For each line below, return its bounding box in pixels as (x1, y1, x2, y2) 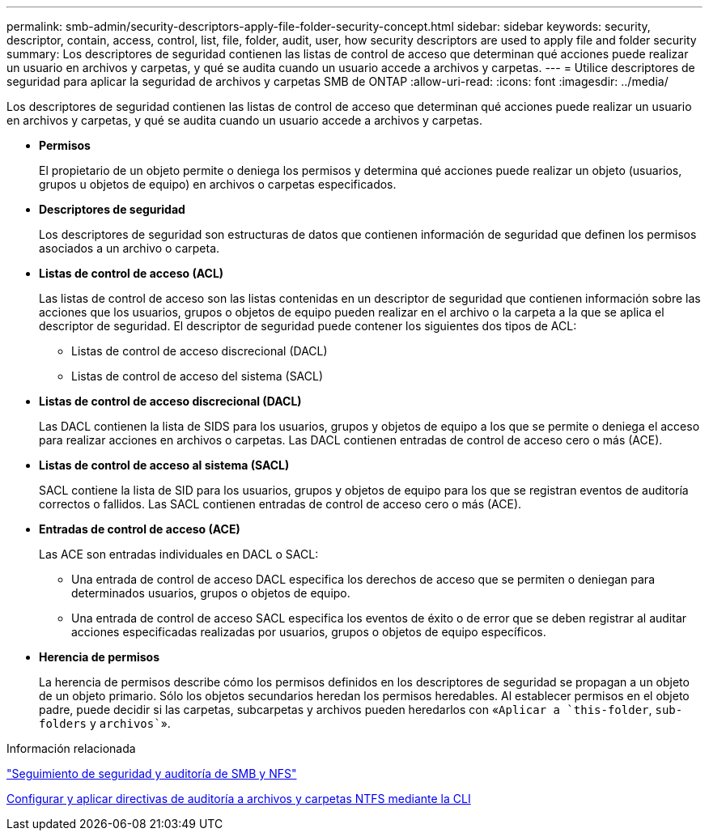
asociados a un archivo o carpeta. (39, 241, 220, 255)
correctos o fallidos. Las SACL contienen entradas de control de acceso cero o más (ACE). (39, 497, 522, 511)
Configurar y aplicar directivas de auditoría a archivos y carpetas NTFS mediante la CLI (6, 792, 471, 805)
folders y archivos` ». (39, 716, 171, 730)
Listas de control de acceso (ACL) (39, 266, 224, 280)
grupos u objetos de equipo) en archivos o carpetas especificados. (39, 177, 397, 191)
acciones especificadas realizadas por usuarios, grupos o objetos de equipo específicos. (71, 625, 546, 639)
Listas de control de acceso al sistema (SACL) (39, 458, 290, 472)
